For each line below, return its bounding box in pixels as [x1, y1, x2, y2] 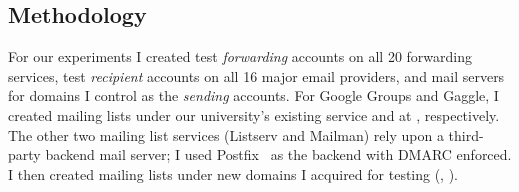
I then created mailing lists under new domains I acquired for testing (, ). [8, 163, 459, 184]
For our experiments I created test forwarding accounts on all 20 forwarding [8, 46, 473, 67]
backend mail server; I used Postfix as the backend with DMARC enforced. [45, 144, 512, 165]
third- [448, 124, 484, 145]
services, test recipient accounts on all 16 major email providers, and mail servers [8, 65, 505, 86]
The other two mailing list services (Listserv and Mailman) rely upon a [8, 124, 444, 145]
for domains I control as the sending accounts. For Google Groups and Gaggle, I [8, 85, 499, 106]
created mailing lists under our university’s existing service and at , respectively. [8, 104, 500, 125]
